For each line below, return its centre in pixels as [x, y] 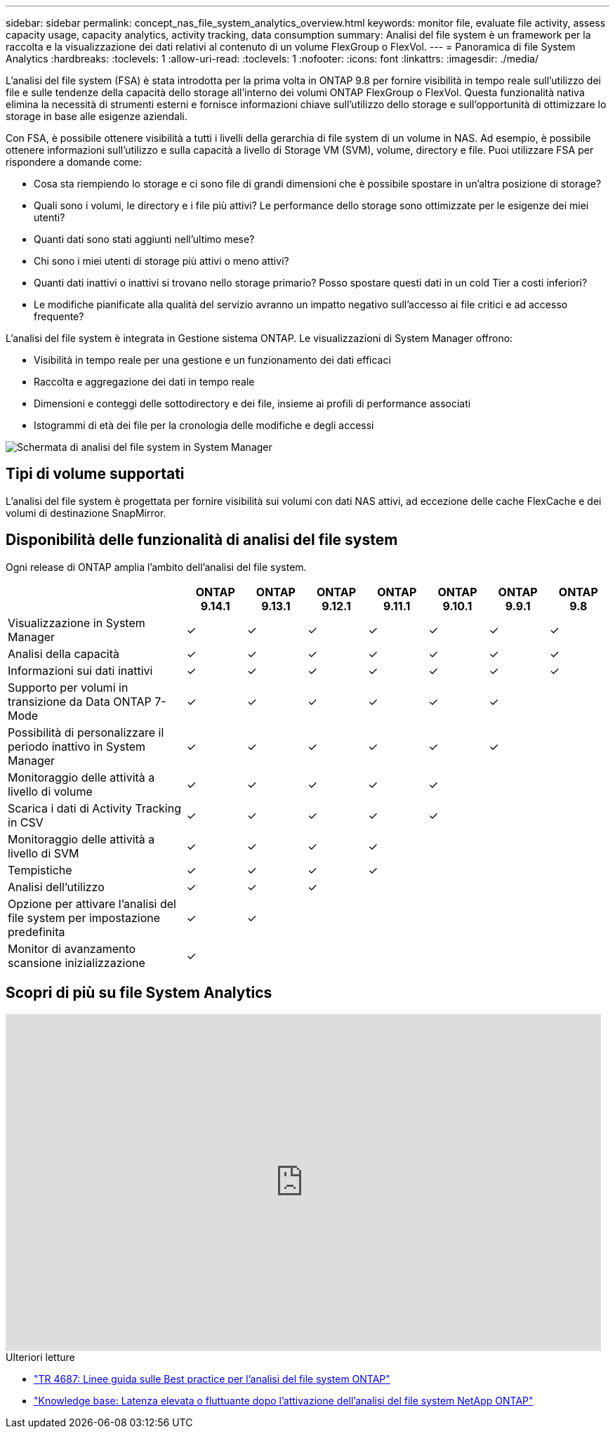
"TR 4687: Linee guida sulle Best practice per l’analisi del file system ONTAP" [212, 1379]
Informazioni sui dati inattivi [80, 670]
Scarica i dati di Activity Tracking [95, 808]
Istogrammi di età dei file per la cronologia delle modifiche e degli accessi [204, 425]
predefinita [37, 932]
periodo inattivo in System [77, 746]
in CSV [26, 822]
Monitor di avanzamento [72, 948]
